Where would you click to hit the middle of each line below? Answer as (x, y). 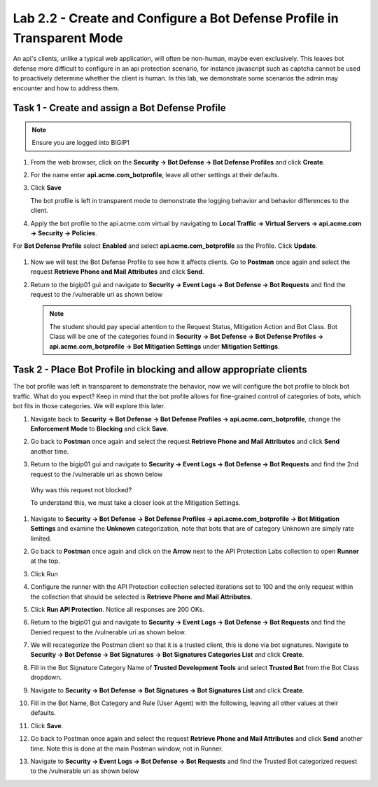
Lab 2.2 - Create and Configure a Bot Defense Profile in (176, 18)
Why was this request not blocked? (81, 489)
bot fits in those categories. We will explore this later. (89, 406)
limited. (41, 538)
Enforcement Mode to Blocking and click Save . (99, 429)
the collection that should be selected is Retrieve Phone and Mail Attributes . (141, 597)
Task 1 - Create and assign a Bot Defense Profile (120, 108)
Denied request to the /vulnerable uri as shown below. (108, 632)
